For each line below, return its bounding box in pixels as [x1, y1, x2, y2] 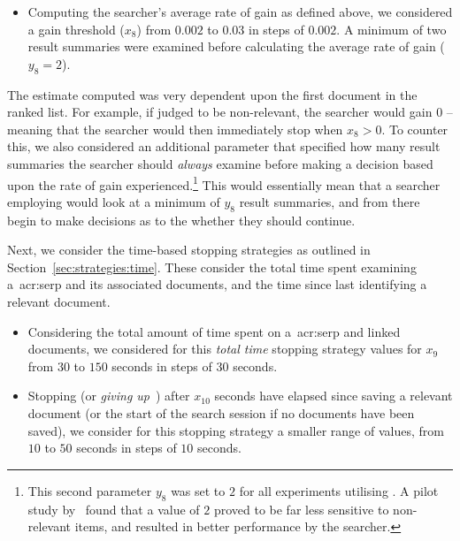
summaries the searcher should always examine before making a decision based [7, 154, 433, 172]
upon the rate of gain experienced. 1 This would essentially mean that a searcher [7, 172, 441, 194]
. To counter [381, 119, 448, 138]
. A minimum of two [336, 19, 447, 38]
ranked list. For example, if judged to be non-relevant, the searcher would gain [7, 103, 433, 121]
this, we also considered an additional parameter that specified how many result [7, 137, 441, 156]
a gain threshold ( [27, 19, 125, 38]
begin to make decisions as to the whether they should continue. [7, 210, 356, 229]
